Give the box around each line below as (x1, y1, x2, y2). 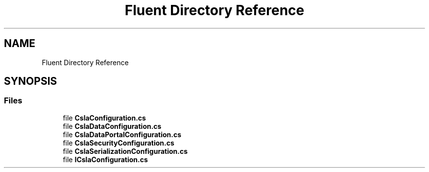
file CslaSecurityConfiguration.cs (63, 138, 174, 147)
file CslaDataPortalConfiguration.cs (63, 130, 182, 139)
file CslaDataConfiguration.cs (63, 122, 162, 130)
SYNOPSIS (4, 75, 57, 88)
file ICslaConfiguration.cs (63, 155, 148, 164)
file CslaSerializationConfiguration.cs (63, 147, 188, 155)
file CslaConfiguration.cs (63, 113, 146, 122)
